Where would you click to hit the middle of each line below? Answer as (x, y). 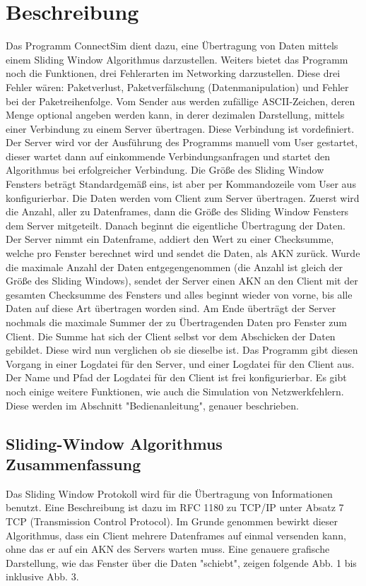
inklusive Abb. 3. (42, 576)
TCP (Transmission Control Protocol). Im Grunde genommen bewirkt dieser (172, 521)
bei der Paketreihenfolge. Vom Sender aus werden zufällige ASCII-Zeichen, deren (181, 101)
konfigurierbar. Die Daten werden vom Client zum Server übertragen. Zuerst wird (183, 197)
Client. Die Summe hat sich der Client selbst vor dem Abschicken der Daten (171, 336)
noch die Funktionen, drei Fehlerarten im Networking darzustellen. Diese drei (173, 73)
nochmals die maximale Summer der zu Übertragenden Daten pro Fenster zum (176, 322)
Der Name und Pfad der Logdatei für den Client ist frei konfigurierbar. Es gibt (176, 377)
